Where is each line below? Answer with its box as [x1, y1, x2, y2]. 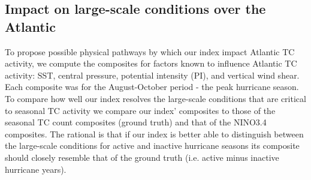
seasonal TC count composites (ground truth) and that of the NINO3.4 [5, 116, 267, 128]
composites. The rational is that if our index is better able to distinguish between [5, 127, 304, 140]
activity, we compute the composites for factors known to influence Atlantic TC [5, 57, 297, 70]
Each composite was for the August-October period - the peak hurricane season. [5, 80, 299, 93]
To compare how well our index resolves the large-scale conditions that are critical [5, 92, 306, 104]
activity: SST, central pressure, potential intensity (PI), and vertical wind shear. [5, 68, 300, 81]
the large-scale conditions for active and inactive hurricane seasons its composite [5, 139, 300, 152]
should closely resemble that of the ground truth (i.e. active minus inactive [5, 151, 279, 163]
